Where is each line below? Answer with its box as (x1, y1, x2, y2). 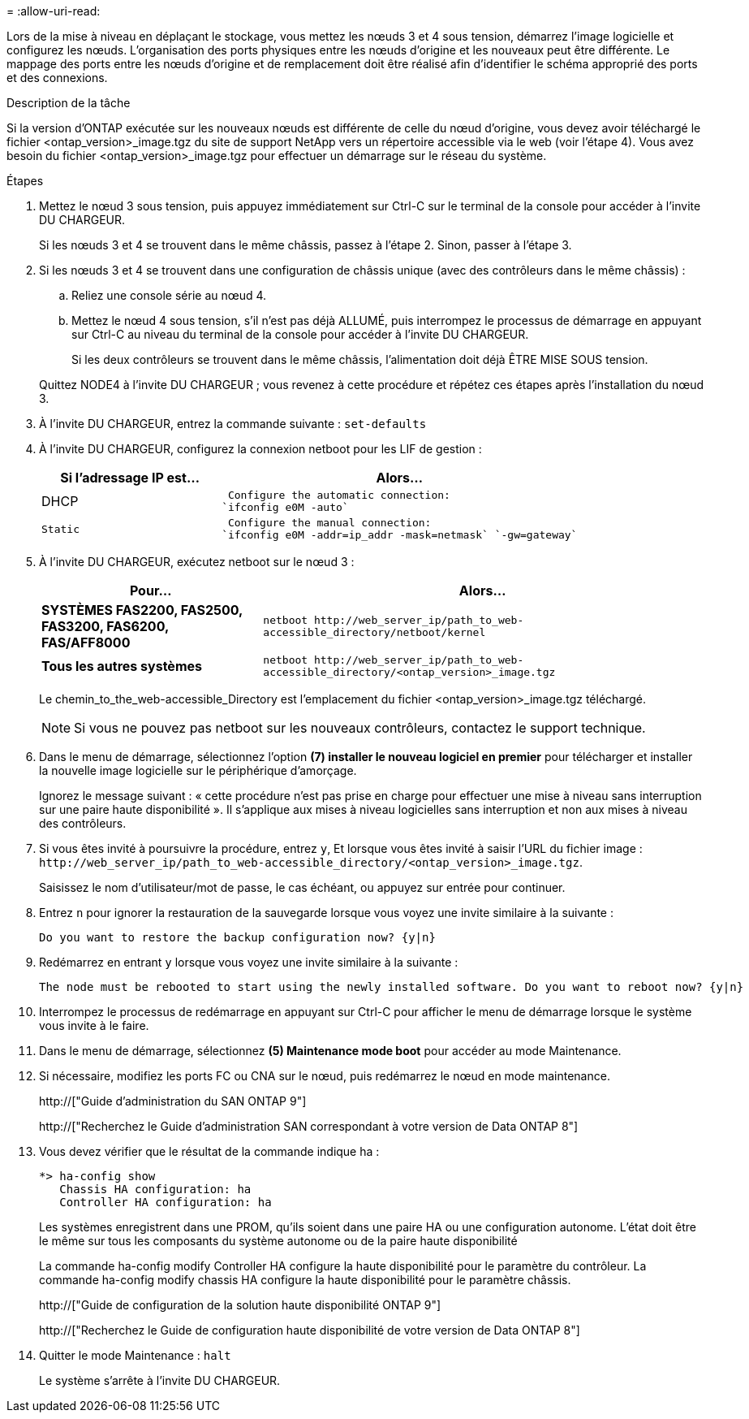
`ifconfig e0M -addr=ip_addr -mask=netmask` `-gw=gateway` (222, 529, 578, 541)
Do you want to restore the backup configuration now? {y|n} (39, 931, 436, 944)
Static (41, 522, 80, 535)
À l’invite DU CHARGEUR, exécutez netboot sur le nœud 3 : (39, 555, 355, 569)
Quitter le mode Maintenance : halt (39, 1348, 231, 1362)
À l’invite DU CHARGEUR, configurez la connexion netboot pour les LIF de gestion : (39, 442, 482, 456)
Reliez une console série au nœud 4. (71, 288, 267, 302)
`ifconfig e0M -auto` (222, 501, 349, 513)
